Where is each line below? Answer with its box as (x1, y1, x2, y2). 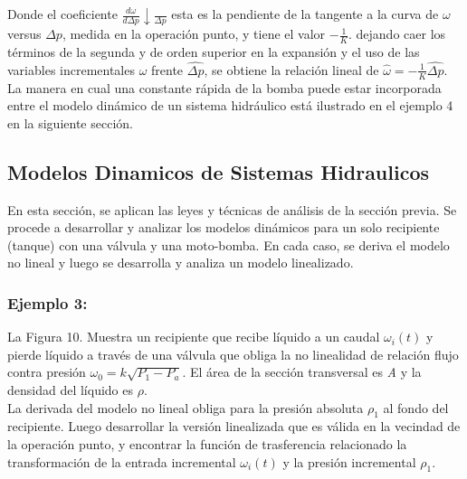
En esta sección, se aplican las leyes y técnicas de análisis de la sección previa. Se (7, 200, 457, 219)
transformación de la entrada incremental (7, 452, 236, 471)
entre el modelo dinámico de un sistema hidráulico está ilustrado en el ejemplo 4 (7, 96, 453, 115)
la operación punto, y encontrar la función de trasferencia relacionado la (7, 434, 407, 453)
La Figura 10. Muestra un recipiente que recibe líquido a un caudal (7, 327, 380, 346)
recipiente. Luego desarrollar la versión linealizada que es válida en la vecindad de (7, 417, 461, 436)
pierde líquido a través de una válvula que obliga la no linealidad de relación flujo (7, 344, 459, 363)
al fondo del (383, 398, 449, 417)
